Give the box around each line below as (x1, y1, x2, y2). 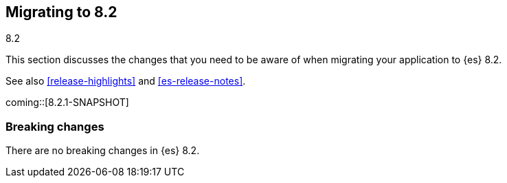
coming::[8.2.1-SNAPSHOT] (5, 96, 129, 109)
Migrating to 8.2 (5, 3, 117, 21)
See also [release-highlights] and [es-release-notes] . (5, 75, 246, 87)
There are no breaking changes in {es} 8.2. (5, 144, 200, 157)
